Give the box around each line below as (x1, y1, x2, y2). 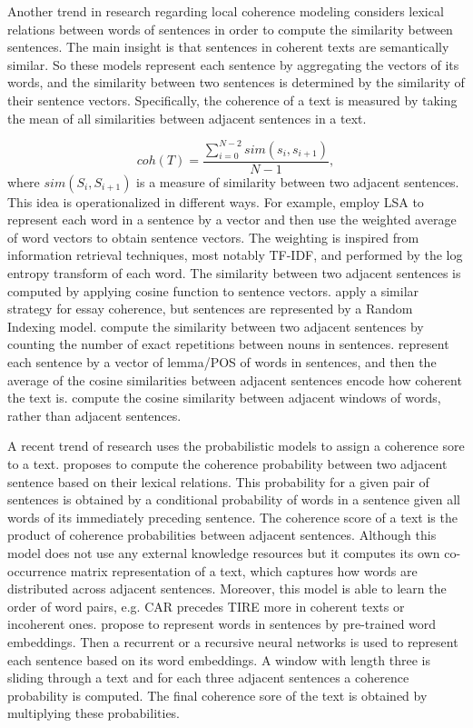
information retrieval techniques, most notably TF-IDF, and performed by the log (7, 245, 463, 264)
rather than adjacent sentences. (7, 405, 182, 424)
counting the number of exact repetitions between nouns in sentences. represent (7, 334, 449, 354)
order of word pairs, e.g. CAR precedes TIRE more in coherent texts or (7, 596, 405, 615)
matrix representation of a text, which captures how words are (70, 561, 418, 580)
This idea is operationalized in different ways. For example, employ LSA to (7, 192, 424, 211)
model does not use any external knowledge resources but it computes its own (7, 543, 440, 562)
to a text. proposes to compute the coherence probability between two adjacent (7, 454, 448, 473)
